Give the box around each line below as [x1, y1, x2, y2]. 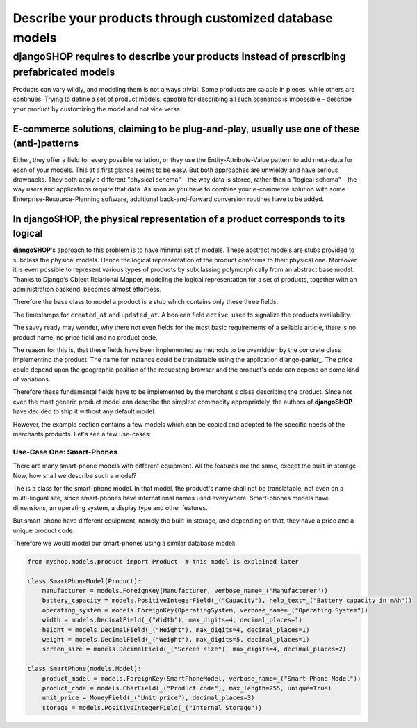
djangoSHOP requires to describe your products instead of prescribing [13, 50, 346, 63]
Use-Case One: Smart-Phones [13, 447, 118, 457]
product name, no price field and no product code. [13, 333, 158, 341]
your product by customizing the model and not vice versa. [13, 104, 182, 113]
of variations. [13, 375, 51, 383]
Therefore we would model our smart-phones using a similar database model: [13, 539, 236, 547]
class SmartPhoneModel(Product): [27, 577, 142, 585]
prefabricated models [13, 66, 115, 78]
